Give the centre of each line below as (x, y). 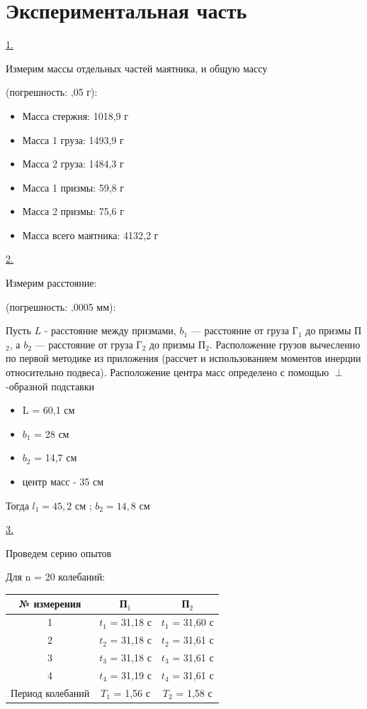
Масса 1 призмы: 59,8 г (73, 187)
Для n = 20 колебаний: (56, 577)
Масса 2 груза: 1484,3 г (73, 164)
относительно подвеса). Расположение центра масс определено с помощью (168, 372)
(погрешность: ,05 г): (52, 92)
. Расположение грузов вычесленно (285, 344)
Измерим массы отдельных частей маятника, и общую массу (137, 68)
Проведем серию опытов (59, 553)
